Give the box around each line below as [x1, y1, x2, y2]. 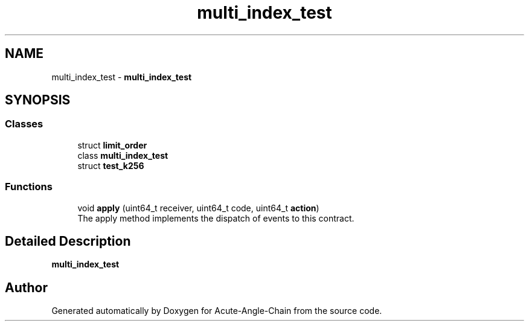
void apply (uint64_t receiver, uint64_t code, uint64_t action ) [77, 202, 319, 213]
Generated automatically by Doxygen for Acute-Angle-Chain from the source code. [51, 305, 382, 316]
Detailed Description [5, 233, 131, 249]
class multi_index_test [77, 150, 168, 161]
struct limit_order [77, 139, 147, 150]
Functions [5, 181, 53, 193]
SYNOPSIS [5, 92, 71, 108]
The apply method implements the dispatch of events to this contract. [77, 213, 354, 223]
